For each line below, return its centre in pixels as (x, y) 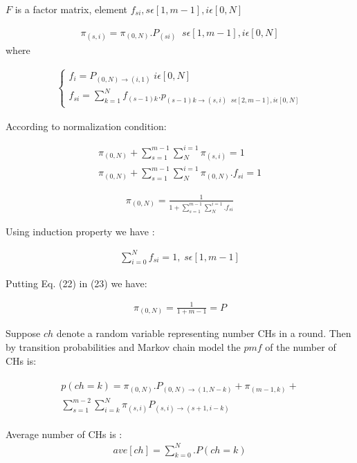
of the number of (301, 347)
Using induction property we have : (80, 231)
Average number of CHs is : (64, 434)
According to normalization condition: (86, 126)
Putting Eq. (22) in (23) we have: (76, 283)
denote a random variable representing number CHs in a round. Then (204, 333)
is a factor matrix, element (71, 9)
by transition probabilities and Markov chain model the (123, 347)
